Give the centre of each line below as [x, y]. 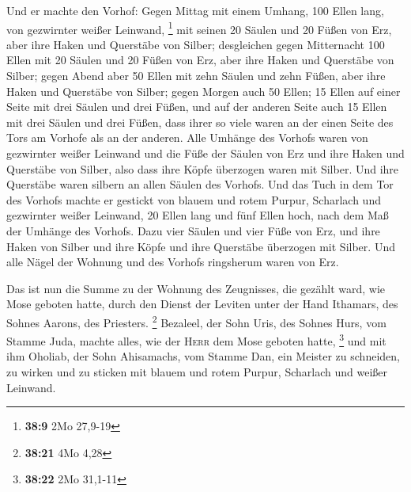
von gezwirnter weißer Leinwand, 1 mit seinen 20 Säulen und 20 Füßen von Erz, [199, 28]
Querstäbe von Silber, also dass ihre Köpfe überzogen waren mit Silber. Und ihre [203, 168]
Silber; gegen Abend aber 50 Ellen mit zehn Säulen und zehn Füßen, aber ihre [196, 76]
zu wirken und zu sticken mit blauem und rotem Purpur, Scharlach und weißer [197, 372]
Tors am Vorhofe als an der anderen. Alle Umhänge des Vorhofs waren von [187, 137]
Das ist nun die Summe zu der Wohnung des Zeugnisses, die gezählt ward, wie [196, 288]
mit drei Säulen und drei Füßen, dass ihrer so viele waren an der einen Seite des [200, 122]
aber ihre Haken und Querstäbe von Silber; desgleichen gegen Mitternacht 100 [196, 44]
